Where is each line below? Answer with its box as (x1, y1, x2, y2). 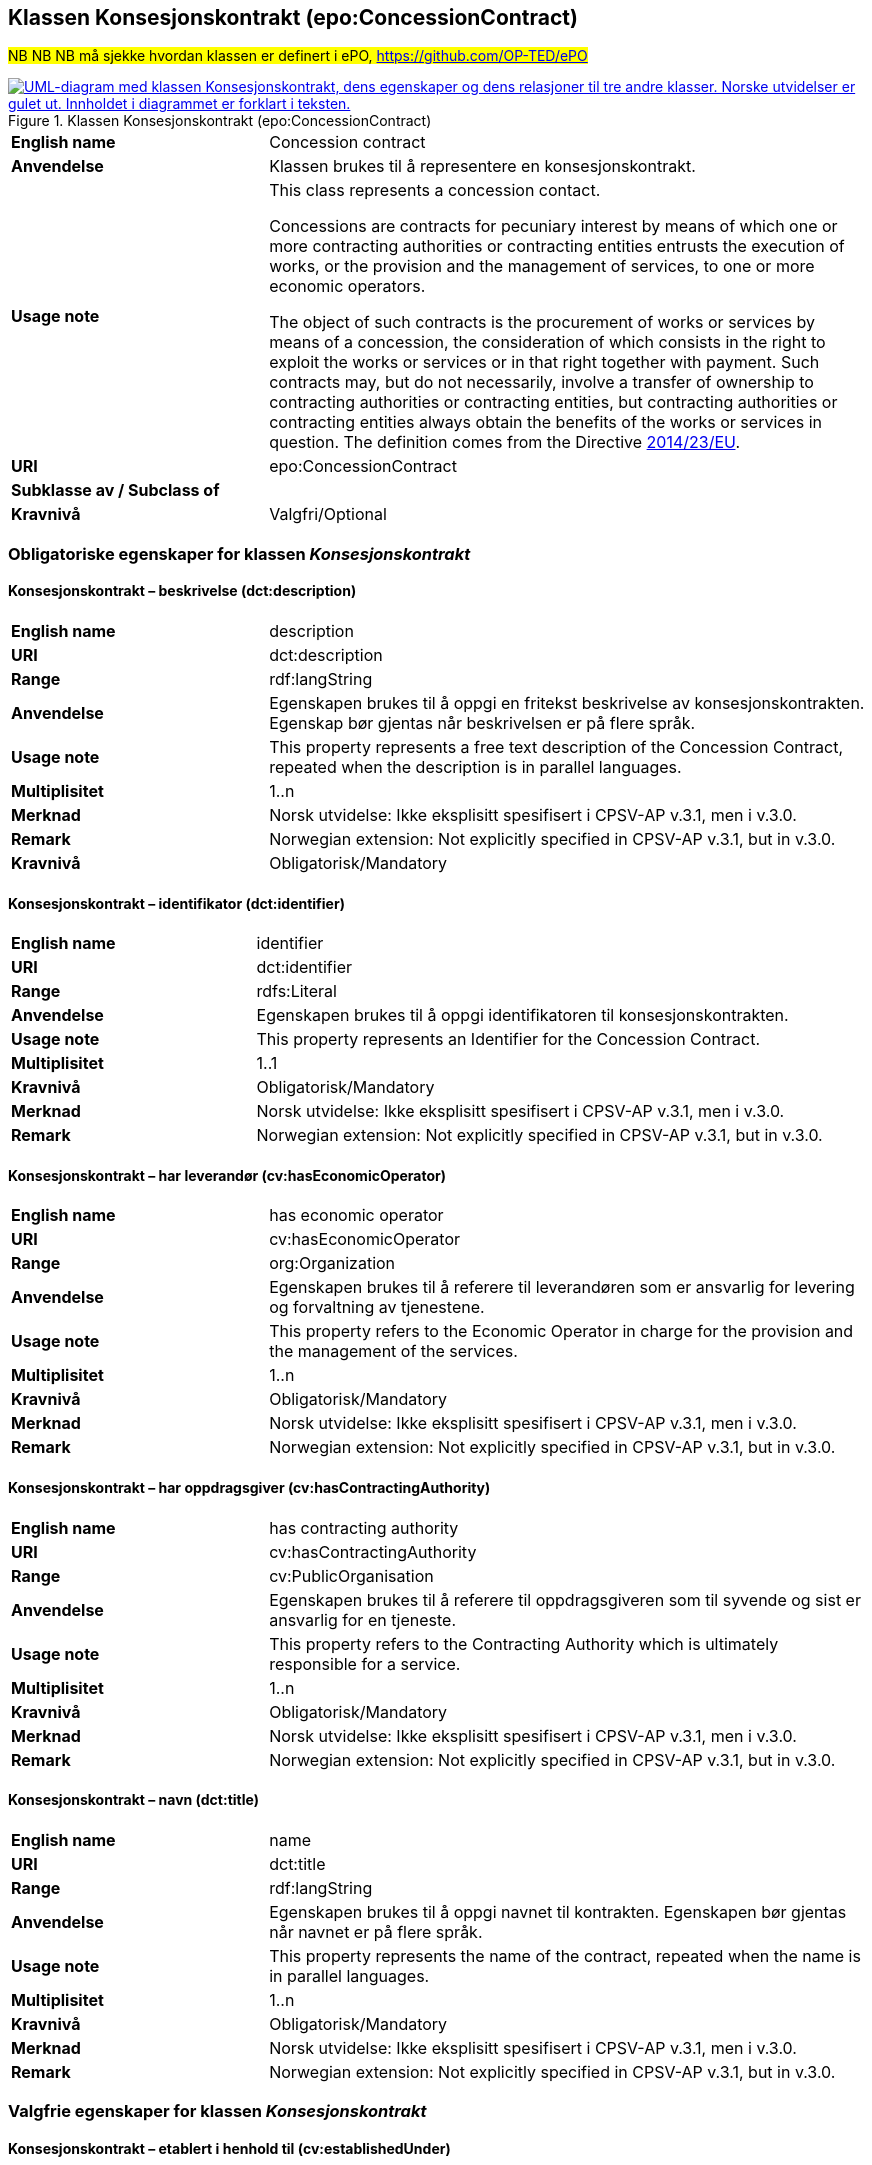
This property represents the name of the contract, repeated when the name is (269, 1945, 861, 1966)
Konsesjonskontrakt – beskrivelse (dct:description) (8, 582, 357, 600)
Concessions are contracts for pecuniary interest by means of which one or (269, 216, 838, 237)
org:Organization (269, 1253, 396, 1274)
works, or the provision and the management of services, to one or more (269, 256, 815, 277)
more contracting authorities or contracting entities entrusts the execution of (269, 236, 845, 257)
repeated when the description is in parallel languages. (269, 757, 682, 778)
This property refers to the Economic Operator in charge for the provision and (269, 1321, 854, 1342)
